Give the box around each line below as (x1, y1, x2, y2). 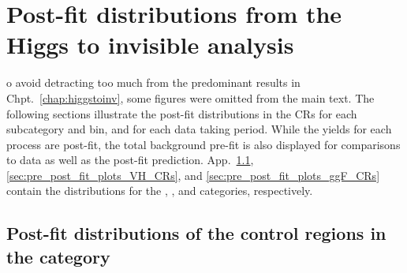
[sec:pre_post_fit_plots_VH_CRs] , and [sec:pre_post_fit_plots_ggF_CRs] (6, 166, 380, 183)
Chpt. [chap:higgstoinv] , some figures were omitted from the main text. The (6, 89, 375, 106)
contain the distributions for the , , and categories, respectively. (6, 182, 313, 199)
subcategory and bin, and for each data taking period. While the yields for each (6, 121, 392, 137)
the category (6, 244, 110, 268)
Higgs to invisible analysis (6, 28, 294, 61)
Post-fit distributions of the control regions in (6, 221, 386, 245)
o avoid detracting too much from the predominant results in (6, 74, 301, 91)
